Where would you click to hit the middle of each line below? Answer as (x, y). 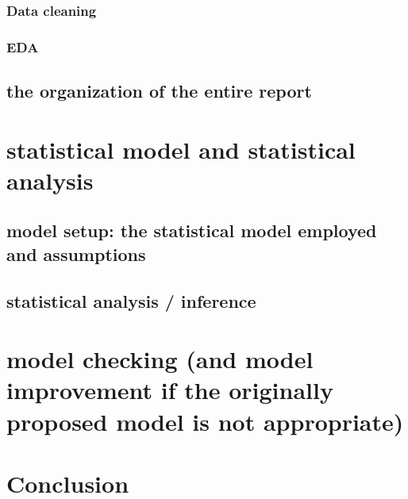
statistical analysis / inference (131, 300)
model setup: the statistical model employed (192, 230)
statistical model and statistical (181, 149)
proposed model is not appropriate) (205, 421)
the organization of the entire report (159, 91)
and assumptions (76, 253)
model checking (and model (160, 359)
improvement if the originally (170, 390)
